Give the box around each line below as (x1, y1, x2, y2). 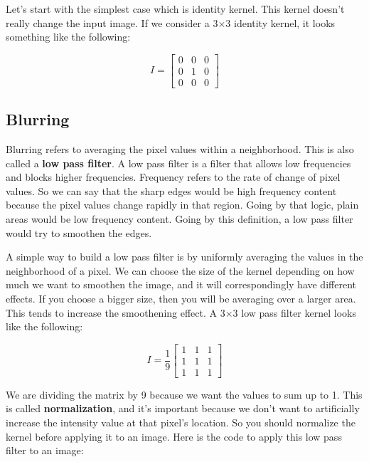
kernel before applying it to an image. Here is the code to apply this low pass (6, 429, 342, 443)
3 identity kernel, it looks (225, 15, 336, 30)
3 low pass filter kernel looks (232, 305, 356, 320)
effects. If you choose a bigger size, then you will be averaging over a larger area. (6, 291, 356, 306)
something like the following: (6, 29, 131, 44)
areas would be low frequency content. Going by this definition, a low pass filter (6, 211, 353, 226)
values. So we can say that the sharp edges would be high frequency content (6, 183, 337, 198)
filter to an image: (6, 443, 84, 458)
